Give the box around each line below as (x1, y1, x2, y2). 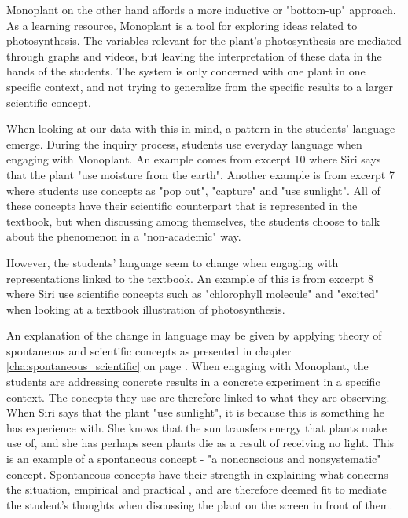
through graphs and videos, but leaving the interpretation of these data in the (6, 47, 382, 64)
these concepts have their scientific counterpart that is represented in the (6, 197, 358, 214)
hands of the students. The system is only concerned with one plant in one (6, 63, 366, 79)
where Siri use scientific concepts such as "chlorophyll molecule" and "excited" (6, 285, 380, 302)
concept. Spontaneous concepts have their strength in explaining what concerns (6, 465, 388, 482)
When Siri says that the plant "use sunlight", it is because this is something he (6, 404, 384, 421)
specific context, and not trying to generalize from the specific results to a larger (6, 78, 394, 94)
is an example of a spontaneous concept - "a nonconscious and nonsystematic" (6, 450, 381, 467)
